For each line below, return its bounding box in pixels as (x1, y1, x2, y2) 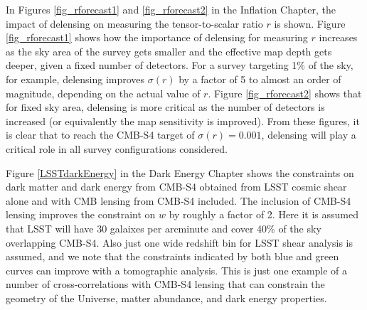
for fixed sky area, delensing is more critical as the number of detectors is (6, 100, 325, 114)
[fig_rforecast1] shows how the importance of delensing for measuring (6, 30, 308, 45)
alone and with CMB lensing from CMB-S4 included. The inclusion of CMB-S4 (6, 193, 351, 208)
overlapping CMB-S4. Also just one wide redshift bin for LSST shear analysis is (6, 235, 353, 250)
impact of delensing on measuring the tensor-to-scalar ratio (6, 16, 263, 31)
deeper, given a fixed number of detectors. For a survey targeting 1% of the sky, (6, 58, 353, 73)
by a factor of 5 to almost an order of (179, 71, 341, 86)
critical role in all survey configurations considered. (6, 141, 228, 156)
